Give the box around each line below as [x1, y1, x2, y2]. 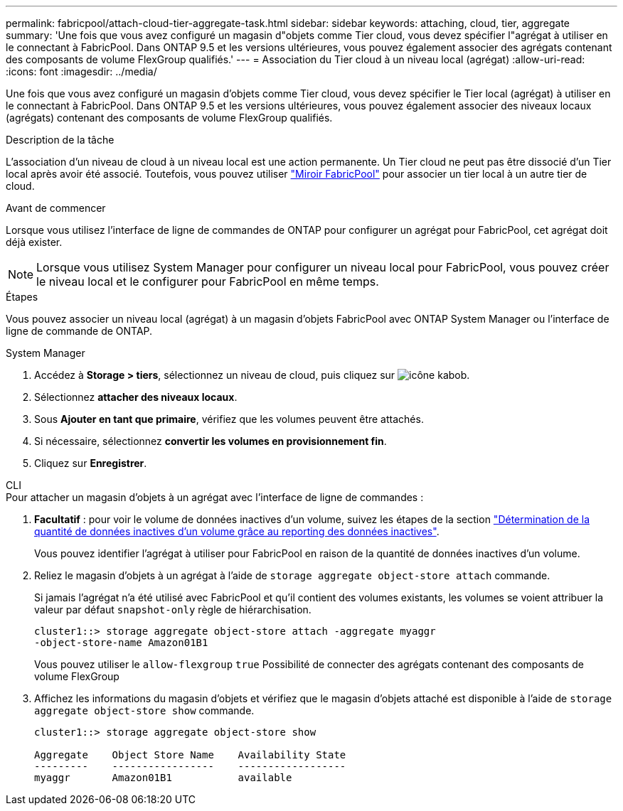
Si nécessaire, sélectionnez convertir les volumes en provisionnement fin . [34, 435, 387, 447]
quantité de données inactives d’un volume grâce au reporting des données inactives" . [34, 525, 440, 537]
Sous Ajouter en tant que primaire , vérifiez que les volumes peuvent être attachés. [34, 413, 424, 425]
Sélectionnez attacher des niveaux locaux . [34, 391, 238, 403]
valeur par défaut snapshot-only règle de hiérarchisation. [34, 603, 311, 616]
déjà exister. [6, 236, 63, 248]
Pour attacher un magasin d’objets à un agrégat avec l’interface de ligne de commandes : [6, 491, 424, 503]
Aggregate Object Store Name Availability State [34, 749, 346, 761]
